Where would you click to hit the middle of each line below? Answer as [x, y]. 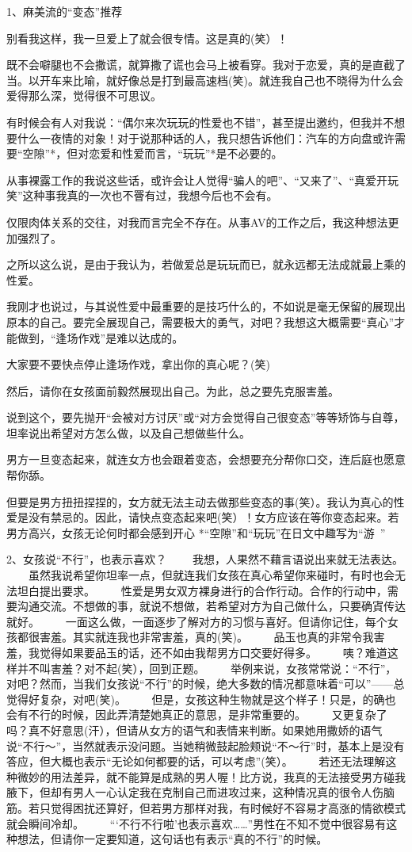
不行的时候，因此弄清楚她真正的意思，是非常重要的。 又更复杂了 [208, 714]
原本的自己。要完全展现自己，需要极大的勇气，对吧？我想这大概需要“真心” [200, 321]
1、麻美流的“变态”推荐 [65, 11]
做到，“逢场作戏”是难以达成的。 [100, 337]
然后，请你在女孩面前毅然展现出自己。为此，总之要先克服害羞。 [173, 390]
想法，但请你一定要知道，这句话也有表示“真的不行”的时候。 [172, 839]
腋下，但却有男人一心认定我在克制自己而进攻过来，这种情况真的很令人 [189, 792]
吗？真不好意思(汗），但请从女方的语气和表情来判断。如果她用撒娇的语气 [195, 730]
